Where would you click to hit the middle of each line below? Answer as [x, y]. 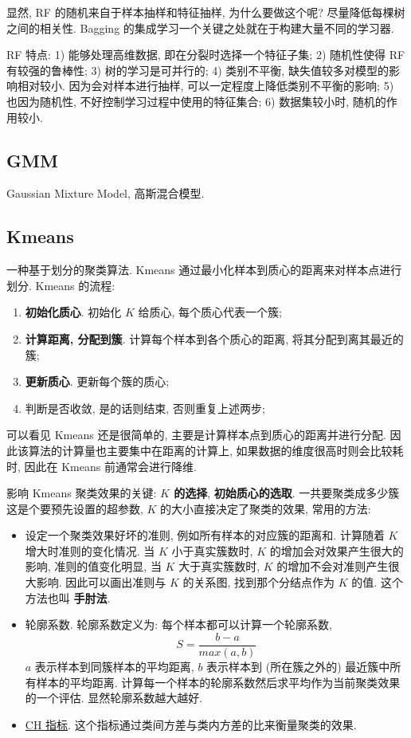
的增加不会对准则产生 [333, 566]
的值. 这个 [377, 582]
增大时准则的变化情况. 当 [90, 550]
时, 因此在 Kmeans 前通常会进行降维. [102, 466]
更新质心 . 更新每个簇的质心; [97, 381]
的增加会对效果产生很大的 [337, 550]
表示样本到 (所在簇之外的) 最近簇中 [298, 666]
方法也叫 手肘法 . [68, 597]
